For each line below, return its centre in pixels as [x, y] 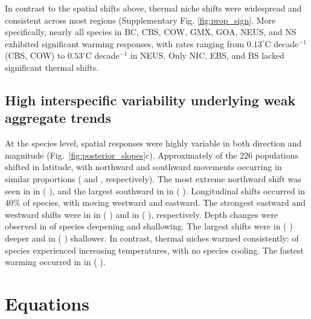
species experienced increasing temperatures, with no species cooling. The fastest [154, 250]
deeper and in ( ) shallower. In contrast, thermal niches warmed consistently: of [152, 238]
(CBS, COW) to [35, 55]
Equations [47, 303]
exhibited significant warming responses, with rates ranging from [125, 43]
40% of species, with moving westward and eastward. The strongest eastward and [155, 202]
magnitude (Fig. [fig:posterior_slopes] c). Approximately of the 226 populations [152, 155]
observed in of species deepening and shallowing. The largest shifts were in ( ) [149, 226]
